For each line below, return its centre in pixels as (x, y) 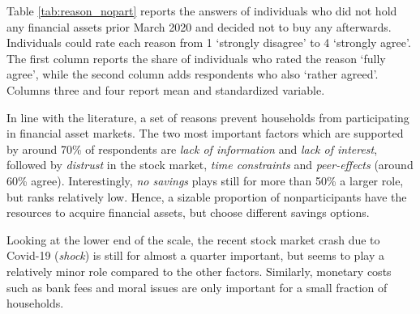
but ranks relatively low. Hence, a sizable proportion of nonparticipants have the (207, 196)
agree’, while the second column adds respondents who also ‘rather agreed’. (193, 74)
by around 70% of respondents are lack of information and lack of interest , (192, 149)
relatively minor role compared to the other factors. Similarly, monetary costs (199, 271)
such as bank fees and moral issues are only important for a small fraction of (197, 287)
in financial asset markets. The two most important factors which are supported (205, 133)
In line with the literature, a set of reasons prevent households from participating (208, 117)
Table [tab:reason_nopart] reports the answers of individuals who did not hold (202, 11)
